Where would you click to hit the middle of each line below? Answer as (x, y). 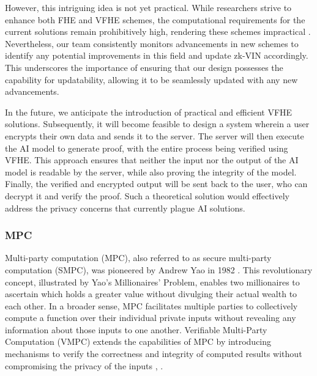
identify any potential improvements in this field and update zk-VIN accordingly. (157, 55)
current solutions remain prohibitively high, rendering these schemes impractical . (158, 31)
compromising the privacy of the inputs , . (84, 365)
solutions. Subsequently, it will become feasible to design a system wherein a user (157, 124)
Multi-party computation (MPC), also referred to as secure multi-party (138, 258)
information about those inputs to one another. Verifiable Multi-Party (136, 329)
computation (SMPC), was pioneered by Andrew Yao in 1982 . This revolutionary (159, 269)
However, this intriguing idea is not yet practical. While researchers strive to (148, 7)
